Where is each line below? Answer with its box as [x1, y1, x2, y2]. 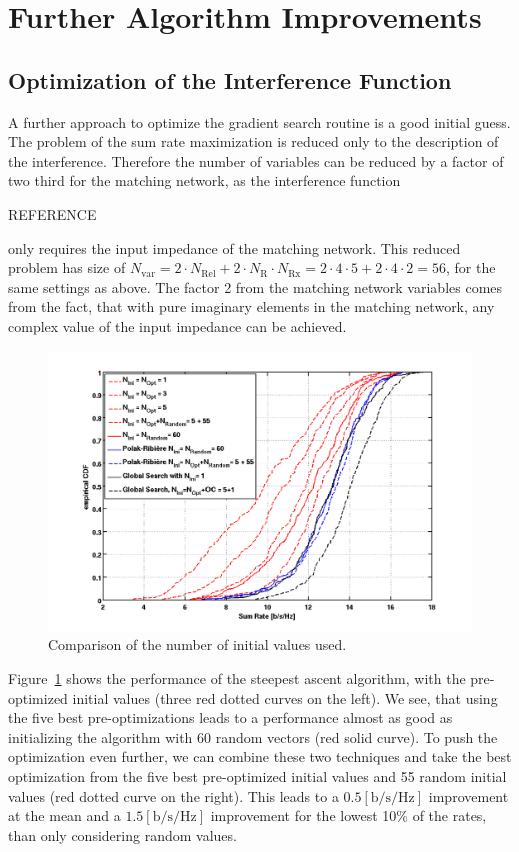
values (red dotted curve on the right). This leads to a [8, 785, 339, 806]
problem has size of [8, 257, 126, 278]
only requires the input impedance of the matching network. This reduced [8, 237, 461, 258]
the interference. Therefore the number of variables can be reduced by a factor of [8, 150, 504, 171]
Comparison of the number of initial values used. [48, 634, 347, 655]
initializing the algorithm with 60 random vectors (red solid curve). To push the [8, 726, 498, 747]
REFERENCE [8, 203, 97, 224]
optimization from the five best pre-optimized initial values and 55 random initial [8, 765, 507, 786]
